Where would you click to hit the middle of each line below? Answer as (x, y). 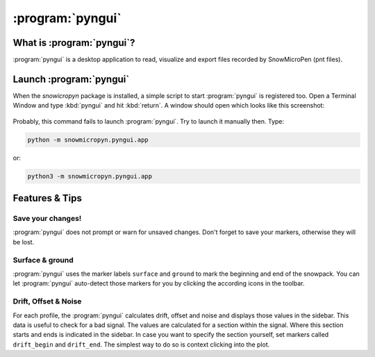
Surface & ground (43, 260)
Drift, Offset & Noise (47, 301)
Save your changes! (47, 219)
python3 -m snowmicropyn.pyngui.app (90, 176)
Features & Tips (48, 198)
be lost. (24, 242)
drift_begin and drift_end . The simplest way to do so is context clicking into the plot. (141, 344)
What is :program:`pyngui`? (74, 43)
